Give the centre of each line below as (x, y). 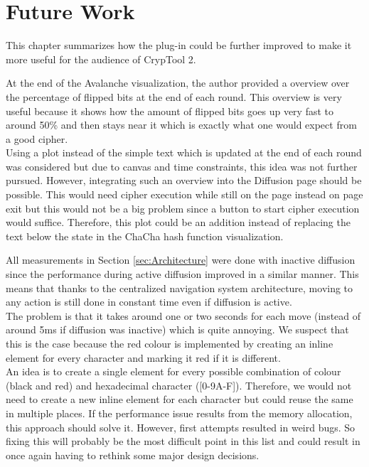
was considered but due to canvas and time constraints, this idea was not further (182, 166)
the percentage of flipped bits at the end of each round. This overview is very (174, 96)
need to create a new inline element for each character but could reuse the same (180, 399)
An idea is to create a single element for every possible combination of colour (173, 371)
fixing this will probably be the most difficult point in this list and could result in (183, 441)
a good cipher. (37, 138)
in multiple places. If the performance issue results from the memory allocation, (179, 413)
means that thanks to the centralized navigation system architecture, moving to (180, 288)
